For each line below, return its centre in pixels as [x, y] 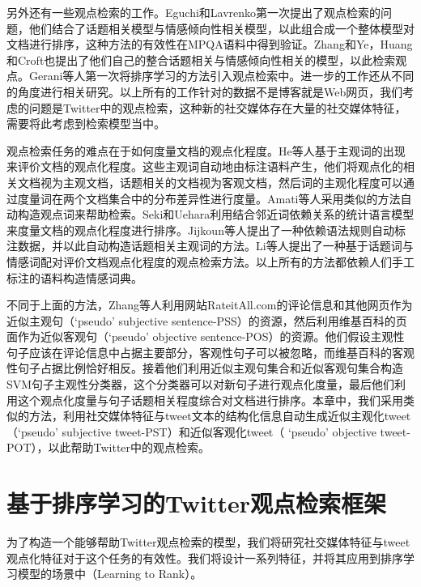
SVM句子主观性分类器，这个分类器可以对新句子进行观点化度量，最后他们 [201, 384]
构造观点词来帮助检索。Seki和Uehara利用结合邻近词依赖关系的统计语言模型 [216, 214]
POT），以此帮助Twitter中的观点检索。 [108, 447]
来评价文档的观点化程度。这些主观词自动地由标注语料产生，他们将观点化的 [205, 166]
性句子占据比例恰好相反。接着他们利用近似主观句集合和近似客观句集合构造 [205, 368]
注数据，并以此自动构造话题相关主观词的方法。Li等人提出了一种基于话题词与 [210, 246]
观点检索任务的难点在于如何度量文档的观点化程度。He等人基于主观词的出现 [206, 150]
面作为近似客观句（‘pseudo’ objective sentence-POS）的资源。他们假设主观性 [206, 336]
